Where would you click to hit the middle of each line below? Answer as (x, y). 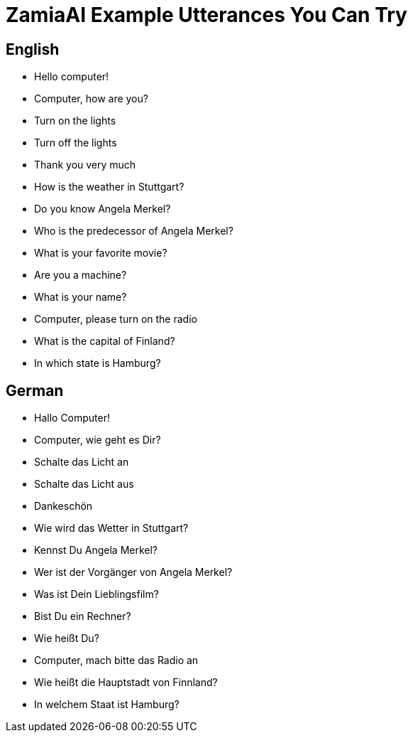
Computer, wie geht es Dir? (98, 440)
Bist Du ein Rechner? (83, 616)
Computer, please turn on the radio (116, 319)
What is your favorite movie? (101, 253)
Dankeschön (64, 506)
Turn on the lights (75, 121)
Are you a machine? (81, 275)
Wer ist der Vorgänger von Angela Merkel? (133, 572)
